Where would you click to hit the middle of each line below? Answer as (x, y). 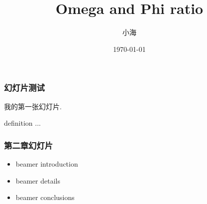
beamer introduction (47, 164)
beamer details (38, 180)
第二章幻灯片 (29, 145)
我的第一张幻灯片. (33, 106)
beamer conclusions (45, 197)
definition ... (22, 123)
